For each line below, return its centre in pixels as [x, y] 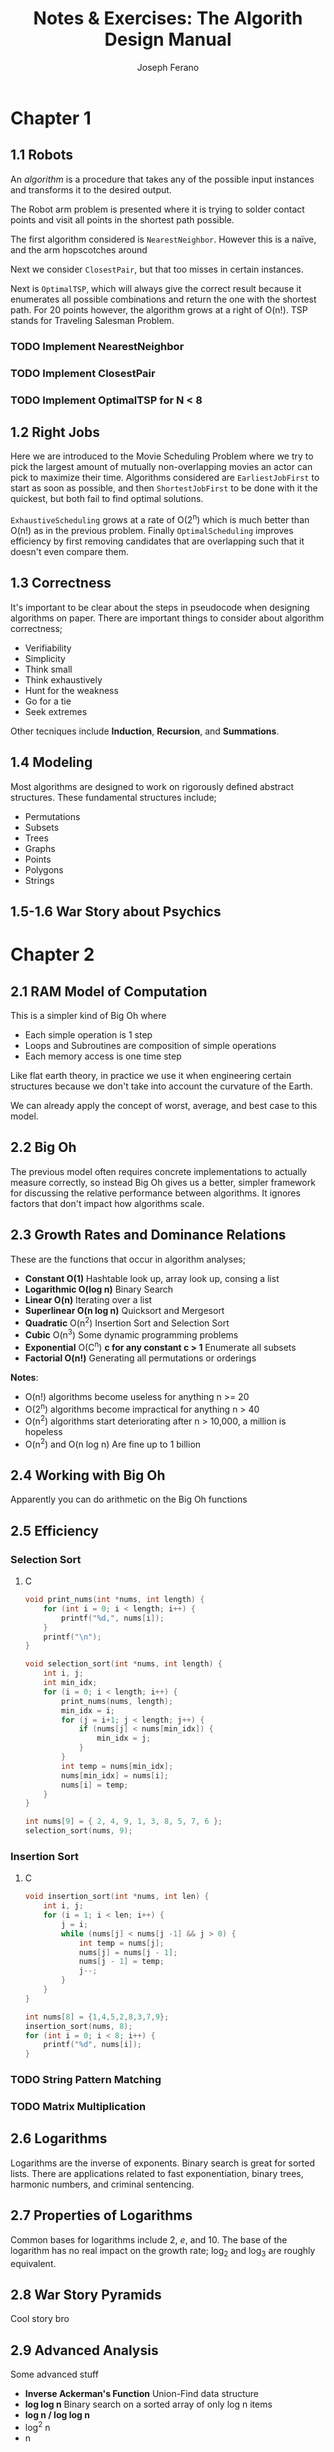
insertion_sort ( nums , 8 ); [78, 2026]
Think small [48, 669]
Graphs [40, 848]
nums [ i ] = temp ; [95, 1785]
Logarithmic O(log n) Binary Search [99, 1289]
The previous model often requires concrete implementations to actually [159, 1171]
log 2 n [37, 2426]
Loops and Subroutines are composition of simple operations [150, 1045]
